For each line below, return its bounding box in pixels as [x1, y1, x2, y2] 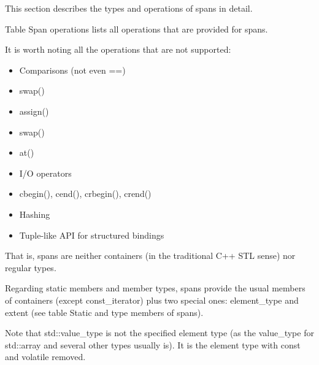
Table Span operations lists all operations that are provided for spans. [5, 22, 268, 35]
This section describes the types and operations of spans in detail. [5, 2, 253, 14]
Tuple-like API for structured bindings [19, 228, 164, 241]
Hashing [19, 207, 50, 220]
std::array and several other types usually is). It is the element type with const [5, 338, 301, 351]
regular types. [5, 261, 56, 274]
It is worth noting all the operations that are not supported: [5, 43, 231, 56]
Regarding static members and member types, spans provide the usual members [5, 282, 306, 294]
